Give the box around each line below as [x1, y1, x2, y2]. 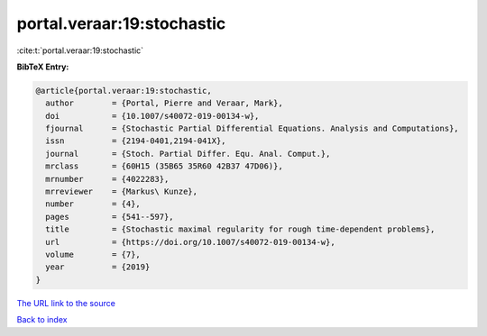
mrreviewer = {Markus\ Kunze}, [45, 186, 198, 197]
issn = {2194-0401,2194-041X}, [45, 136, 226, 146]
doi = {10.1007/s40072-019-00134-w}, [45, 111, 260, 121]
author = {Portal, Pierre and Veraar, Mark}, [45, 98, 283, 108]
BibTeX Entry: [16, 61, 69, 72]
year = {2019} [45, 262, 151, 272]
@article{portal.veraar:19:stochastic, [35, 86, 212, 95]
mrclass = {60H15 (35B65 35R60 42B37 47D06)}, [45, 161, 283, 171]
